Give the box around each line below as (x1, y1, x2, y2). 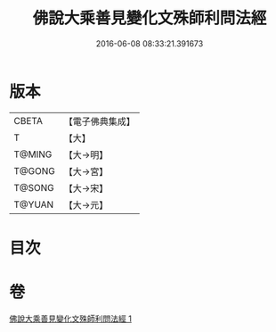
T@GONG (13, 164, 55, 177)
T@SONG (13, 181, 55, 194)
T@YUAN (13, 198, 54, 211)
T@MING (13, 148, 53, 161)
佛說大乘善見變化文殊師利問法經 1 (9, 313, 132, 324)
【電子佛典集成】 (63, 115, 135, 128)
